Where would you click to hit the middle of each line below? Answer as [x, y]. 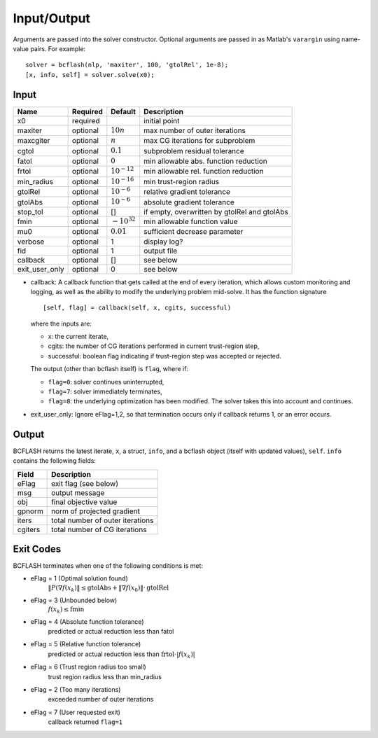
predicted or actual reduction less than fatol [111, 632]
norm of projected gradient [96, 511]
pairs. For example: [58, 48]
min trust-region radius [182, 181]
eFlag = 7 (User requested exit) [75, 712]
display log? [163, 242]
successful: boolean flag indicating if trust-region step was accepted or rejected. [164, 356]
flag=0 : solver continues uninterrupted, [106, 382]
